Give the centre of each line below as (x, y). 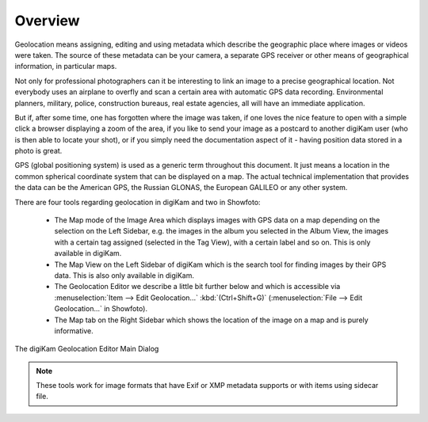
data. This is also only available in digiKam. (124, 275)
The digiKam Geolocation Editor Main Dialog (87, 349)
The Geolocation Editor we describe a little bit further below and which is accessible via (197, 287)
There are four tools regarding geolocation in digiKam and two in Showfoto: (138, 202)
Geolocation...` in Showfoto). (101, 309)
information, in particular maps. (66, 67)
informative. (74, 331)
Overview (47, 21)
